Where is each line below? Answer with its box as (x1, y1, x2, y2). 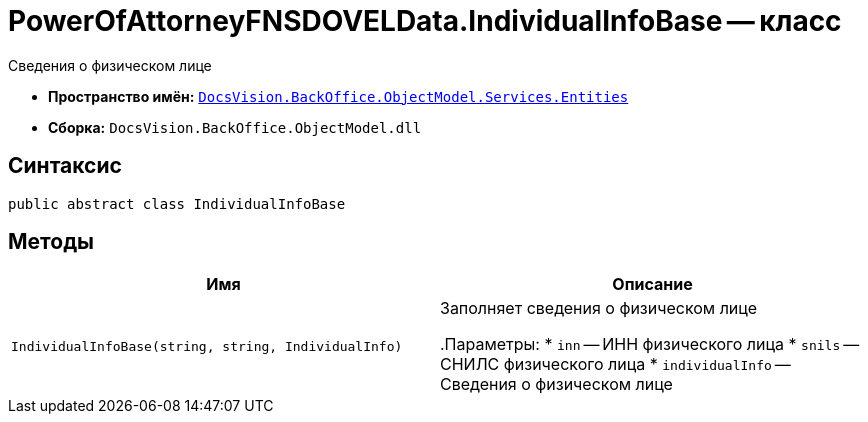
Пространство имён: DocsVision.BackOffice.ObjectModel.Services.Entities (48, 87, 629, 105)
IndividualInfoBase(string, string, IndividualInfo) (11, 338, 403, 354)
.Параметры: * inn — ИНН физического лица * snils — (440, 334, 860, 355)
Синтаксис (8, 153, 122, 179)
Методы (8, 229, 94, 255)
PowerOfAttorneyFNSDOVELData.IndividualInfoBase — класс (8, 4, 842, 38)
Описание (612, 274, 693, 295)
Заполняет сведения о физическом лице (440, 298, 757, 319)
